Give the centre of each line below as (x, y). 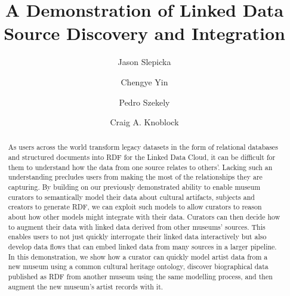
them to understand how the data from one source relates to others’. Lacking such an (140, 167)
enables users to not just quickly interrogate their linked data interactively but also (137, 237)
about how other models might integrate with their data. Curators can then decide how (144, 217)
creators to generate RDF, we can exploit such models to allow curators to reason (135, 207)
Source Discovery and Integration (144, 33)
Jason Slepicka (144, 62)
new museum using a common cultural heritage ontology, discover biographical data (138, 266)
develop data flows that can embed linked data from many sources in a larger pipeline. (142, 247)
